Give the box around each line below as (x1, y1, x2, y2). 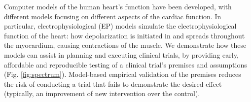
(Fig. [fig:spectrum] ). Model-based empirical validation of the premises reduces (4, 69, 241, 79)
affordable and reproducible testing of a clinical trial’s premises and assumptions (4, 59, 247, 69)
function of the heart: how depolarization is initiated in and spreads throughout (4, 30, 245, 40)
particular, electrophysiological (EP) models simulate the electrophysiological (4, 21, 237, 31)
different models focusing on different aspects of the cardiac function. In (4, 11, 221, 21)
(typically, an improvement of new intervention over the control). (4, 88, 200, 99)
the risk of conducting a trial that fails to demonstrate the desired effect (4, 78, 222, 89)
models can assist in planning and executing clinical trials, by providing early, (4, 49, 239, 60)
